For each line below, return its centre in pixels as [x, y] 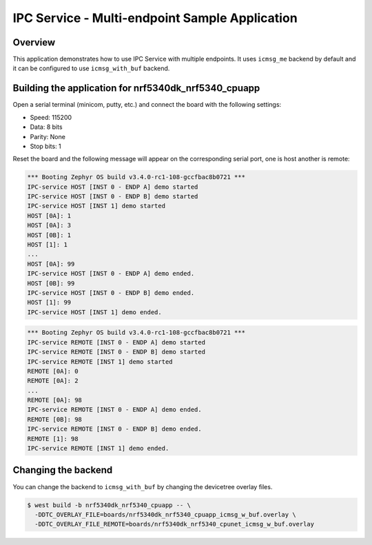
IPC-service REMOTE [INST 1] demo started [100, 361]
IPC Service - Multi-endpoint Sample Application [155, 18]
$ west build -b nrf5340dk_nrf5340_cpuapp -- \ [109, 505]
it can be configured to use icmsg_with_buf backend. [91, 68]
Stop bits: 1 [45, 146]
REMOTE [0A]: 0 [53, 371]
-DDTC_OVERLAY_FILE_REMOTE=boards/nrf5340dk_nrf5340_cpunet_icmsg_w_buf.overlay [175, 524]
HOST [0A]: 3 [49, 225]
